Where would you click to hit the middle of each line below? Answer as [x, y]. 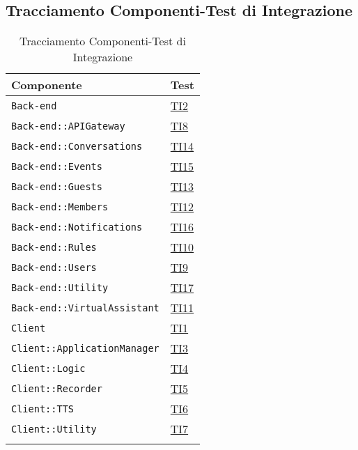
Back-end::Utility [60, 287]
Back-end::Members [60, 207]
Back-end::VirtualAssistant [85, 308]
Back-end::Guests [57, 186]
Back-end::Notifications [77, 227]
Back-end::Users [54, 267]
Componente [47, 85]
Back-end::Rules [54, 247]
